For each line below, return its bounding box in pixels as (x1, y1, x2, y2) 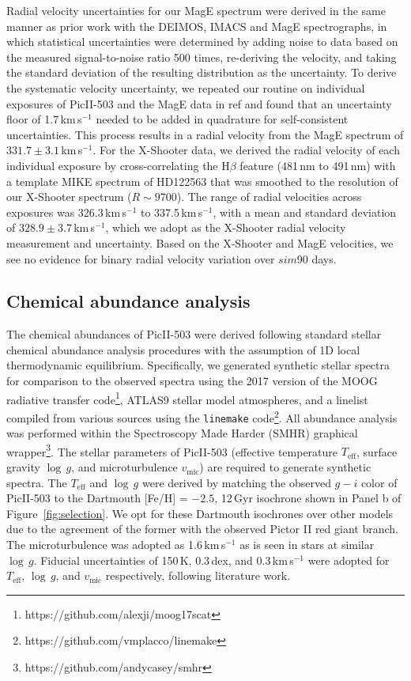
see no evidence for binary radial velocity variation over (6, 250, 275, 267)
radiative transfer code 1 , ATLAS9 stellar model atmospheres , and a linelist (6, 388, 368, 407)
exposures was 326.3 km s (6, 203, 126, 220)
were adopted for (307, 551, 390, 568)
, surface (356, 443, 398, 460)
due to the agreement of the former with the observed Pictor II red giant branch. (6, 520, 398, 537)
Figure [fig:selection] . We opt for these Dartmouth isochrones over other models (6, 505, 394, 521)
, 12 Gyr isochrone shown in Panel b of (214, 490, 402, 506)
